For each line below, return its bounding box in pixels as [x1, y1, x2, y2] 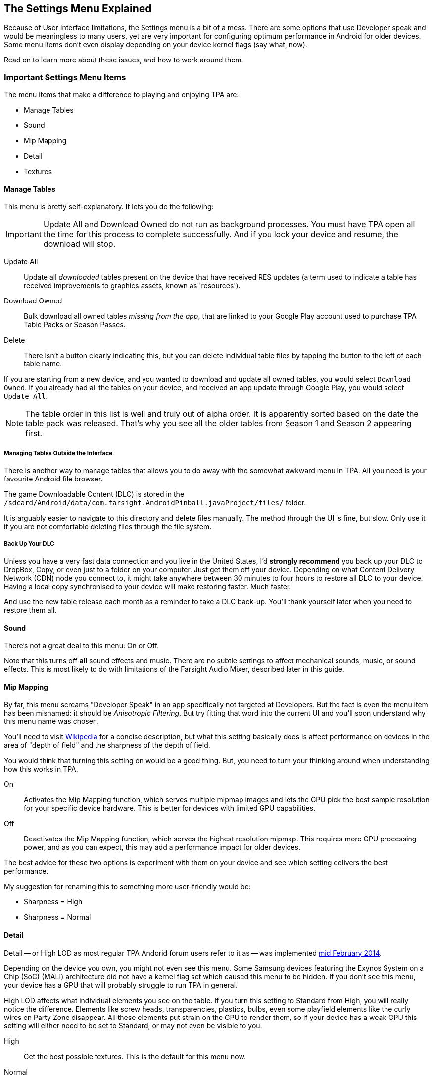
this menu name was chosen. [4, 717, 99, 726]
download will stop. [43, 239, 116, 249]
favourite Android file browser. [4, 475, 103, 483]
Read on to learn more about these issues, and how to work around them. [4, 56, 243, 64]
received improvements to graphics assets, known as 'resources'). [24, 281, 241, 290]
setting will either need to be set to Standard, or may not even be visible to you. [4, 1021, 262, 1030]
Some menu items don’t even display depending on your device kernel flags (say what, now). [4, 40, 307, 49]
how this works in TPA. [4, 765, 78, 774]
